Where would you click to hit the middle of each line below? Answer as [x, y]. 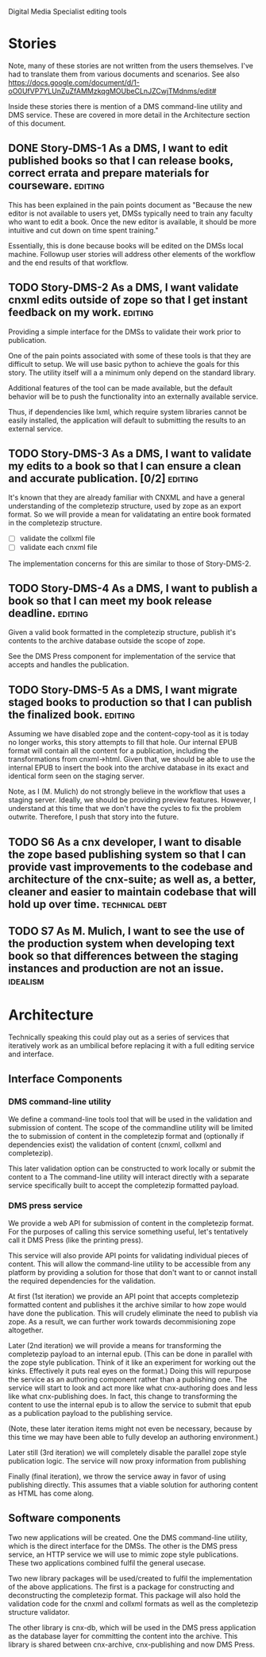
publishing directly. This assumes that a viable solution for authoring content [133, 1484]
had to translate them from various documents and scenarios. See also [124, 74]
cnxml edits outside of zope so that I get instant [128, 300]
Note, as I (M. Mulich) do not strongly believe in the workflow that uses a [127, 792]
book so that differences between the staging [123, 955]
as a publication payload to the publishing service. [91, 1413]
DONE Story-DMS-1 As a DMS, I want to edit [118, 148]
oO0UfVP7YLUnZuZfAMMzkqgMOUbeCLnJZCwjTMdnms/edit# [112, 91]
